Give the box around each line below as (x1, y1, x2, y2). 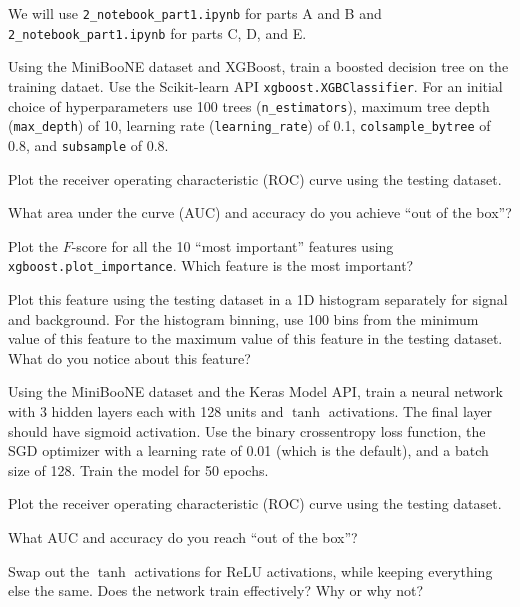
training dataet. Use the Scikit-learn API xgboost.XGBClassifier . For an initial (8, 75, 503, 96)
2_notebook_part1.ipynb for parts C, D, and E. (8, 22, 307, 43)
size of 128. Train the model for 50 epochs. (8, 459, 269, 480)
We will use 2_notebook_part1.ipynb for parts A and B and (8, 3, 382, 23)
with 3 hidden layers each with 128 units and (8, 400, 284, 421)
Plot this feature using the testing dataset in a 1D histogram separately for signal (8, 288, 508, 309)
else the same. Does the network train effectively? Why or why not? (8, 580, 424, 601)
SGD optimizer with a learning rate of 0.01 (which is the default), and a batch (8, 440, 489, 461)
